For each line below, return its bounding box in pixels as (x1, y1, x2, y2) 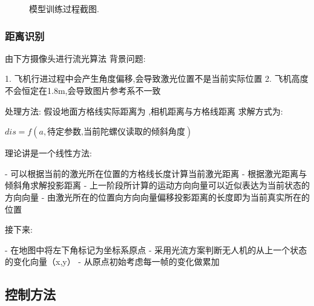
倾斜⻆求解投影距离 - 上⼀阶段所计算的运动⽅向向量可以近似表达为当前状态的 (5, 179, 310, 191)
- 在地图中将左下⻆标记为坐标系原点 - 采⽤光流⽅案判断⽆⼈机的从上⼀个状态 (5, 243, 307, 256)
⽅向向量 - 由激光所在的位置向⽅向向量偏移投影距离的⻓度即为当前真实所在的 (5, 190, 310, 203)
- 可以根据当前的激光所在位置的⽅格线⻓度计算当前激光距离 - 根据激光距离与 (5, 167, 307, 179)
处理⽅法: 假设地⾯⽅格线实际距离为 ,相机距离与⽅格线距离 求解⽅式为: (5, 104, 283, 117)
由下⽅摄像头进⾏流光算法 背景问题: (5, 52, 146, 64)
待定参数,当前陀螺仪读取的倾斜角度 (47, 128, 186, 137)
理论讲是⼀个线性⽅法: (5, 147, 92, 159)
